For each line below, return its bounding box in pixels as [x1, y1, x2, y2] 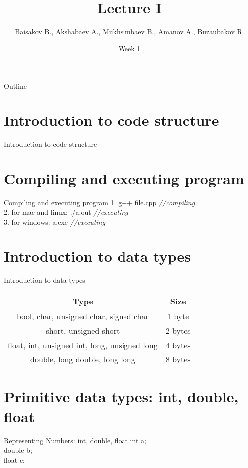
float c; [4, 454, 25, 465]
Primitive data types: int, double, [4, 386, 239, 407]
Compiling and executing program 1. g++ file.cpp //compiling [4, 197, 195, 207]
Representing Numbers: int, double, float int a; [4, 435, 146, 445]
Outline [4, 81, 27, 91]
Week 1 [118, 43, 141, 53]
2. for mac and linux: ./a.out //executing [4, 207, 128, 217]
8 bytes [165, 353, 191, 365]
